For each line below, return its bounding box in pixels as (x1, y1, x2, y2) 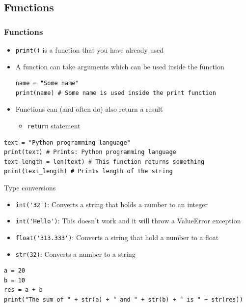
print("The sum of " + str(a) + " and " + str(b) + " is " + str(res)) (4, 296, 243, 304)
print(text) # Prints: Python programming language (4, 149, 176, 156)
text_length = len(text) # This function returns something (4, 158, 205, 165)
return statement (27, 121, 81, 131)
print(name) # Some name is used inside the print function (15, 89, 216, 96)
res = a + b (4, 286, 43, 294)
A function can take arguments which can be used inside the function (15, 61, 224, 71)
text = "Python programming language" (4, 139, 131, 146)
